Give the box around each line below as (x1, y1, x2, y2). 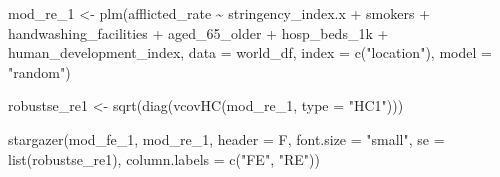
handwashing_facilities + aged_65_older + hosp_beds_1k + (8, 22, 389, 43)
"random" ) (8, 61, 71, 82)
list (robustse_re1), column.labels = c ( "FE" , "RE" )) (8, 148, 320, 169)
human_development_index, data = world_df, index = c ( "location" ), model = (8, 42, 492, 63)
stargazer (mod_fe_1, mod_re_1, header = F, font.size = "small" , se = (8, 128, 445, 149)
